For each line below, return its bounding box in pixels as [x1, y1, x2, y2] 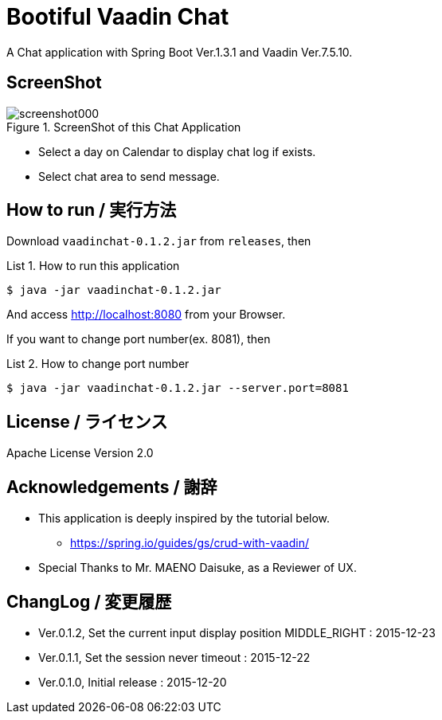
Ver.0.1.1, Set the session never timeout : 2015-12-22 [38, 650, 311, 664]
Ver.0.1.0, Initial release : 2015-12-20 [38, 675, 227, 689]
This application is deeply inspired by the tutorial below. [38, 511, 331, 526]
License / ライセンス [6, 411, 168, 432]
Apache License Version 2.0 [6, 446, 154, 460]
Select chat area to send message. [38, 169, 220, 183]
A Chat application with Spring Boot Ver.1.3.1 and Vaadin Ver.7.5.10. [6, 45, 353, 59]
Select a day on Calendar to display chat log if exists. [38, 144, 316, 158]
